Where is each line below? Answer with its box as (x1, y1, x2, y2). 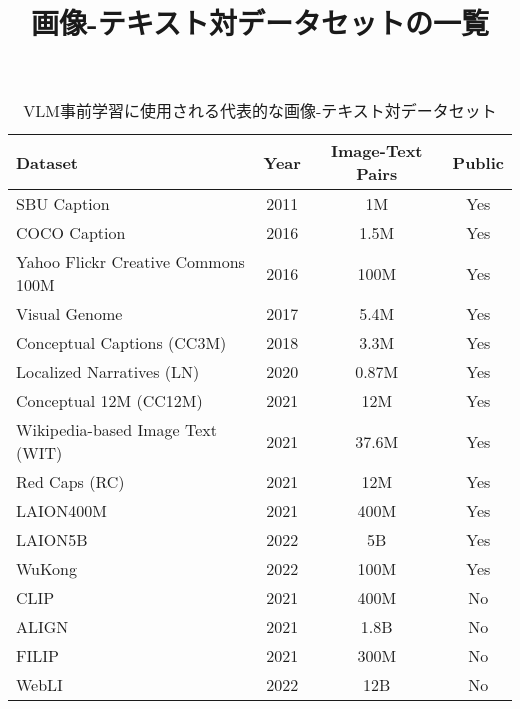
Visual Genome (16, 302, 123, 326)
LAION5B (16, 528, 88, 552)
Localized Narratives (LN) (16, 360, 200, 384)
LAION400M (16, 499, 107, 523)
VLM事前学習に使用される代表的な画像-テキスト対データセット (23, 99, 497, 123)
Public (452, 150, 504, 174)
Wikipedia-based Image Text (16, 418, 217, 442)
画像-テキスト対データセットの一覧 (31, 2, 489, 43)
